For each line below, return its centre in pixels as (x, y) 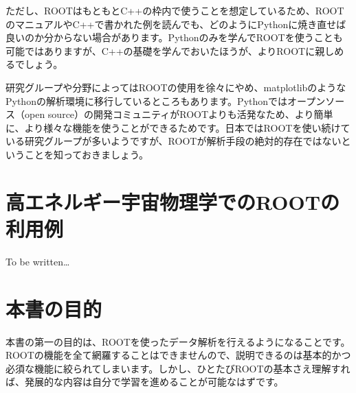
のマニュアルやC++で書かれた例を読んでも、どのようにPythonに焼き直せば (176, 24)
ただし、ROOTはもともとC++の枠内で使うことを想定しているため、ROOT (175, 10)
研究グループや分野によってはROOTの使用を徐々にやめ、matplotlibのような (176, 87)
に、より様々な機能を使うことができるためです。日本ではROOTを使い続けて (178, 127)
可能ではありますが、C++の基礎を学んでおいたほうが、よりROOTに (160, 50)
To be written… (38, 261)
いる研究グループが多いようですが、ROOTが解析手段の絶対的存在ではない (174, 141)
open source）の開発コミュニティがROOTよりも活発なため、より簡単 (179, 114)
